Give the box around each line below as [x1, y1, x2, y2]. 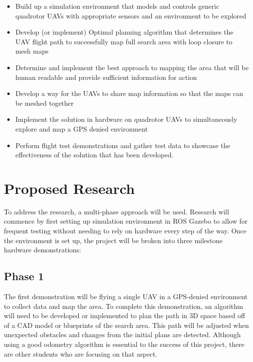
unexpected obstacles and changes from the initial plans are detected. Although [4, 329, 241, 340]
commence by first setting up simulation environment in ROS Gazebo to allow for [4, 216, 248, 226]
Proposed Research [4, 178, 135, 198]
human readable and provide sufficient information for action [15, 72, 197, 82]
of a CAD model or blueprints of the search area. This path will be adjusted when [4, 320, 249, 330]
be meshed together [15, 97, 74, 108]
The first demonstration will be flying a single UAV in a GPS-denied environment [4, 291, 248, 302]
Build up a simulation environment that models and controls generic [15, 1, 219, 11]
